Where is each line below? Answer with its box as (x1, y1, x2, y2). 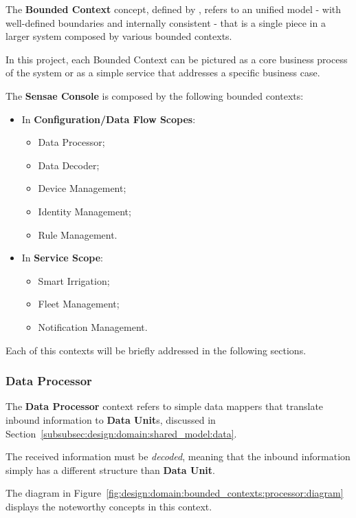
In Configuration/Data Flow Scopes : (21, 111, 196, 126)
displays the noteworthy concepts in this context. (5, 499, 212, 513)
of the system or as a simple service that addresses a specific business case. (5, 65, 320, 80)
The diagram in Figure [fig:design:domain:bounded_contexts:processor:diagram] (5, 486, 344, 500)
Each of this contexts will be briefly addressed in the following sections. (5, 343, 307, 357)
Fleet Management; (38, 296, 120, 311)
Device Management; (38, 181, 126, 195)
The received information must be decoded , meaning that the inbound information (5, 449, 351, 464)
